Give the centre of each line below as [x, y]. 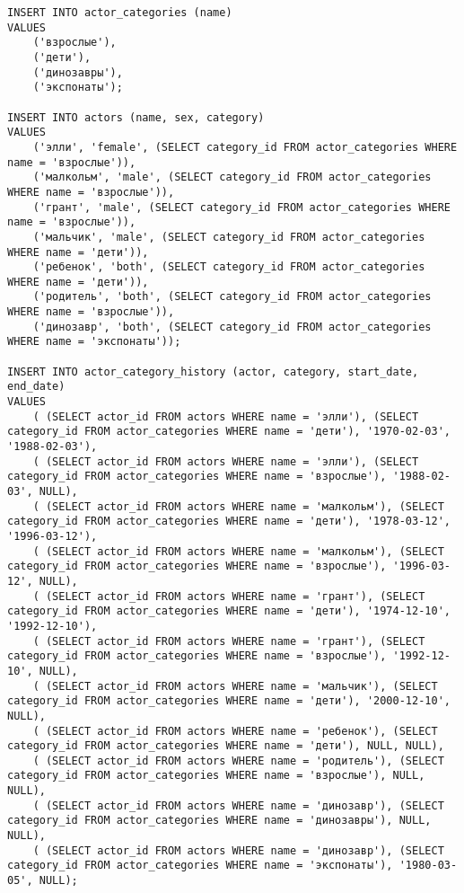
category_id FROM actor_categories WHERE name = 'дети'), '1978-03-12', [229, 522]
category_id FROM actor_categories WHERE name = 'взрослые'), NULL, [216, 776]
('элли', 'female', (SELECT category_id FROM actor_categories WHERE [245, 147]
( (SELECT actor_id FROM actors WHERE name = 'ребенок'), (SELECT [235, 731]
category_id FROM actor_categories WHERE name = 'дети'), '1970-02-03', [229, 432]
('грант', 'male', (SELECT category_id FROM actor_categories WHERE [241, 207]
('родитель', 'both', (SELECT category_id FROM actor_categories [232, 297]
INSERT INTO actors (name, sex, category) [136, 117]
